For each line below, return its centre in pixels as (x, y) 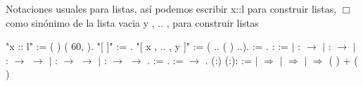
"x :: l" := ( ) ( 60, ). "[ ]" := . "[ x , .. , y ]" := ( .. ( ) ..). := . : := (147, 46)
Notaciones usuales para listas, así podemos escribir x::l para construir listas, (171, 8)
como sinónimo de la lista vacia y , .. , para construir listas (132, 22)
